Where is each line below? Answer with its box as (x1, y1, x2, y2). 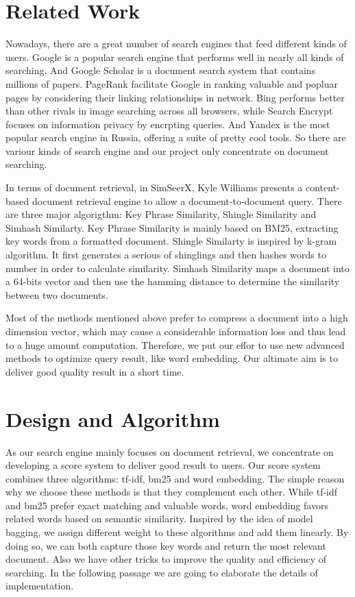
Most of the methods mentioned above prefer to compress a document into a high (5, 310, 348, 325)
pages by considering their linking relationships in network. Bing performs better (5, 90, 345, 104)
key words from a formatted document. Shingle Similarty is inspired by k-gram (5, 234, 337, 248)
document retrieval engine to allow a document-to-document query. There (32, 193, 342, 208)
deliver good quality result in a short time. (5, 364, 184, 378)
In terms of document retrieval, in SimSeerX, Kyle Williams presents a (5, 180, 303, 195)
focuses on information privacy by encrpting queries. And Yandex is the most (5, 117, 330, 131)
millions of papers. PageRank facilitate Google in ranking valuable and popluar (5, 76, 338, 90)
